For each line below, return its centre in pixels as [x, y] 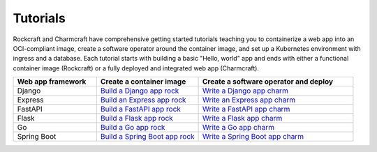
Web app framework [52, 82]
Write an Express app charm [249, 100]
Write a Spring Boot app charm [253, 137]
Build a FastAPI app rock [141, 109]
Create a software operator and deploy [268, 82]
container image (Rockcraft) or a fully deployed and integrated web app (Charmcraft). [136, 68]
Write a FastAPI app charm [246, 109]
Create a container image [143, 82]
